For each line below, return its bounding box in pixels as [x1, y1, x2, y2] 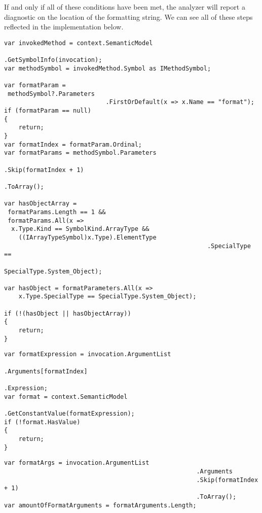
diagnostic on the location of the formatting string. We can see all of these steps [4, 11, 253, 22]
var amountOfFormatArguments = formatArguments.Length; [4, 501, 197, 509]
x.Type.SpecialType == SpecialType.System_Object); [18, 293, 197, 300]
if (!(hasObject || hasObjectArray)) [4, 310, 131, 317]
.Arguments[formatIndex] [4, 367, 88, 375]
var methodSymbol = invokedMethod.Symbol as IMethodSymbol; [4, 64, 211, 72]
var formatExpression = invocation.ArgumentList [4, 351, 171, 358]
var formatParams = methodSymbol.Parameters [4, 149, 157, 157]
